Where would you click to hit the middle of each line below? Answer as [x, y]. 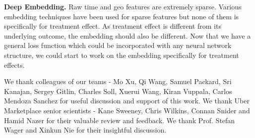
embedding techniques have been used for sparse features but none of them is [122, 16]
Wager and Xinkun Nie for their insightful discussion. [85, 130]
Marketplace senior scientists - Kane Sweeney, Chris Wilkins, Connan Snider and [127, 110]
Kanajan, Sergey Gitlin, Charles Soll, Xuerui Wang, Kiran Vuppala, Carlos [118, 91]
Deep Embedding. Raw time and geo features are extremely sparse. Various [123, 6]
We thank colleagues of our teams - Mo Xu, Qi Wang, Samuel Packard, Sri [118, 81]
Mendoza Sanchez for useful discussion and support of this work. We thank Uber [127, 101]
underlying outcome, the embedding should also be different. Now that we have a [127, 35]
